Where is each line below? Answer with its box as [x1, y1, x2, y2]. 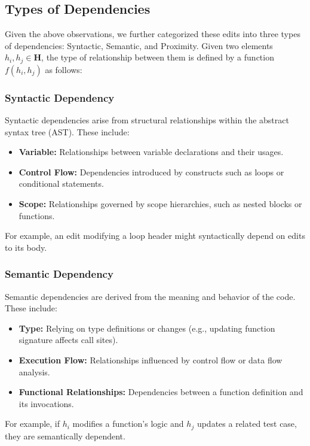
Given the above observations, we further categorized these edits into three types [5, 28, 300, 40]
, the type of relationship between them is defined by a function [41, 51, 274, 63]
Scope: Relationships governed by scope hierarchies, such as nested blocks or [19, 198, 302, 210]
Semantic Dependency [5, 266, 113, 281]
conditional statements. [19, 177, 104, 190]
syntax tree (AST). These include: [5, 125, 130, 138]
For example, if [5, 417, 60, 430]
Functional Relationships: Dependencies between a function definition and [19, 386, 303, 398]
